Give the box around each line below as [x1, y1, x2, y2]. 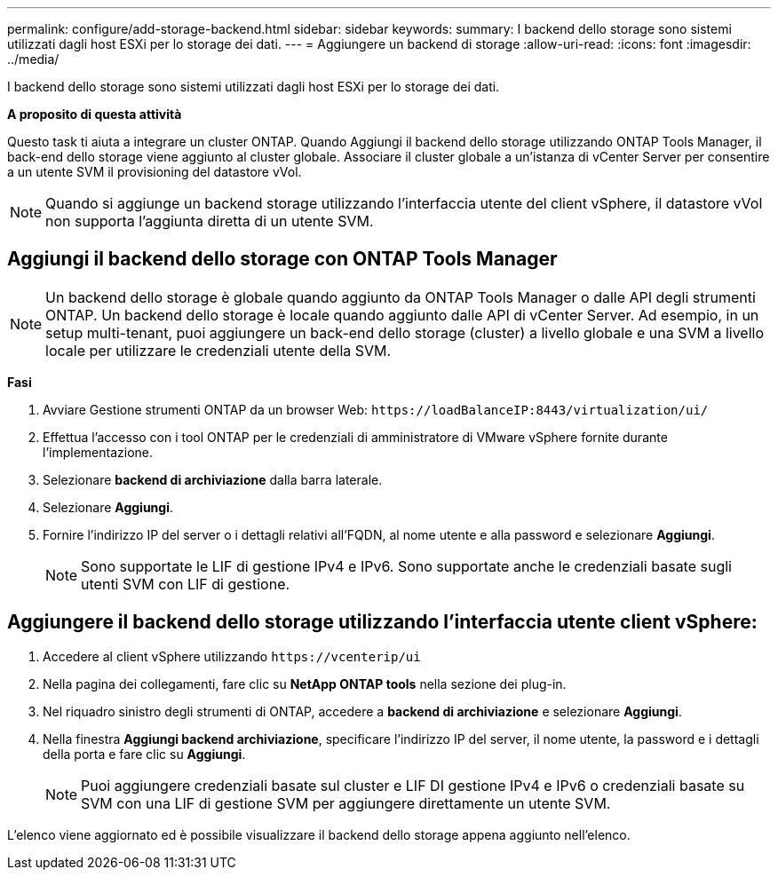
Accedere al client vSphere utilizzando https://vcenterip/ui [43, 648, 421, 664]
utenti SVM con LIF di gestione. [81, 574, 290, 593]
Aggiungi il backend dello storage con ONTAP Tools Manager [7, 248, 558, 271]
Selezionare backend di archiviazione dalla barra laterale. [43, 471, 383, 487]
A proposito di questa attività [7, 107, 182, 122]
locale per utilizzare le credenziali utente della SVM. [45, 341, 392, 359]
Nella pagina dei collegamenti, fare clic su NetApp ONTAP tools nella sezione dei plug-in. [43, 676, 567, 691]
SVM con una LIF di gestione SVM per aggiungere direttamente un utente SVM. [81, 794, 611, 812]
